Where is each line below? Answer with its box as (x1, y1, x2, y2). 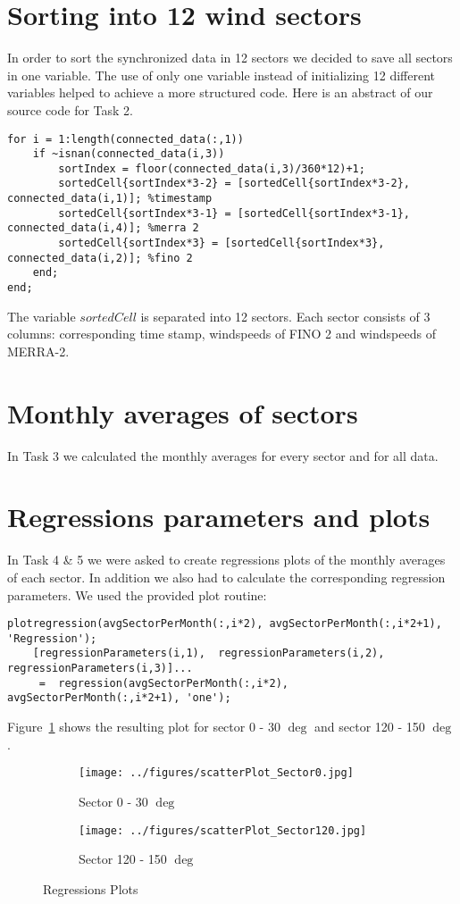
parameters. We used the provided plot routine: (7, 585, 267, 604)
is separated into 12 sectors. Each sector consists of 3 (140, 306, 431, 325)
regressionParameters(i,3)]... (7, 662, 193, 675)
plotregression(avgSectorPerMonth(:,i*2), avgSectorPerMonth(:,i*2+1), (7, 617, 442, 631)
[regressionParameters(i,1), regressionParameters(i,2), (32, 647, 385, 660)
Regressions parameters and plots (7, 498, 431, 535)
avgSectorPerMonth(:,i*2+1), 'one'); (7, 691, 231, 705)
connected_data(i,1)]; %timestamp (7, 192, 213, 205)
